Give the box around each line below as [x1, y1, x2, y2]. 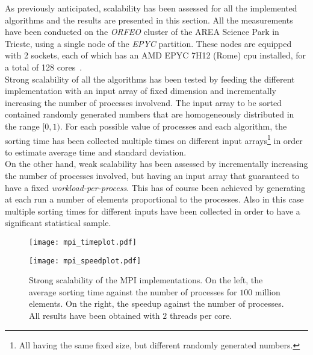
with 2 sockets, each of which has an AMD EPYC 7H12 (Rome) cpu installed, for [5, 49, 306, 61]
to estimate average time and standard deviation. [5, 145, 187, 158]
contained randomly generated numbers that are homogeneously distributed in [5, 108, 294, 121]
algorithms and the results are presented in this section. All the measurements [5, 13, 293, 26]
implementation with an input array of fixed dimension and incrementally [5, 84, 276, 97]
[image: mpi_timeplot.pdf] [29, 237, 137, 247]
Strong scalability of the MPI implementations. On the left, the [29, 274, 263, 286]
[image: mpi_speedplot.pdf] [29, 256, 141, 265]
